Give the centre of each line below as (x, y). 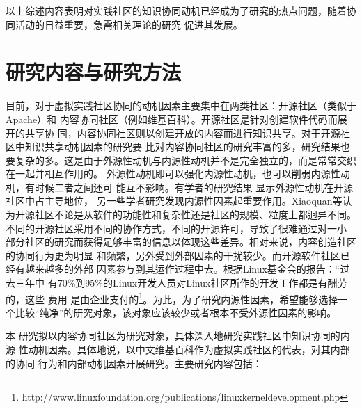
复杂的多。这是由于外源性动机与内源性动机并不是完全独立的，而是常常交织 (186, 160)
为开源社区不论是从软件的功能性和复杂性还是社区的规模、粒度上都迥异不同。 (181, 215)
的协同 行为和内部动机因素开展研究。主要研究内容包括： (134, 363)
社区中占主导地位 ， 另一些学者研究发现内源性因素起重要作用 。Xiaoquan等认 (179, 201)
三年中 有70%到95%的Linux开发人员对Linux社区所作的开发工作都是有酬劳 (181, 283)
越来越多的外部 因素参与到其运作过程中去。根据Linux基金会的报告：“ (182, 269)
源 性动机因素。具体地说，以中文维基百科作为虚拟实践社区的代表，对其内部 (178, 350)
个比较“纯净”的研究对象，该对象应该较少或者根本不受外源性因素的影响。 (171, 312)
